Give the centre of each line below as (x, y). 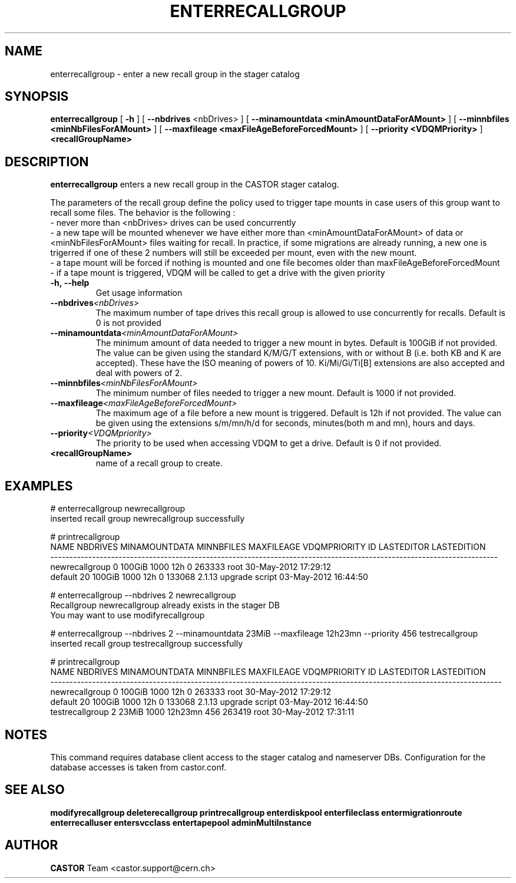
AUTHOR (32, 845)
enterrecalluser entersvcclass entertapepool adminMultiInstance (181, 822)
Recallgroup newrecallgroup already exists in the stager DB (165, 605)
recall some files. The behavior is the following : (143, 213)
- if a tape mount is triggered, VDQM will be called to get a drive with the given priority (218, 273)
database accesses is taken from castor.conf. (138, 767)
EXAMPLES (39, 486)
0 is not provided (128, 323)
